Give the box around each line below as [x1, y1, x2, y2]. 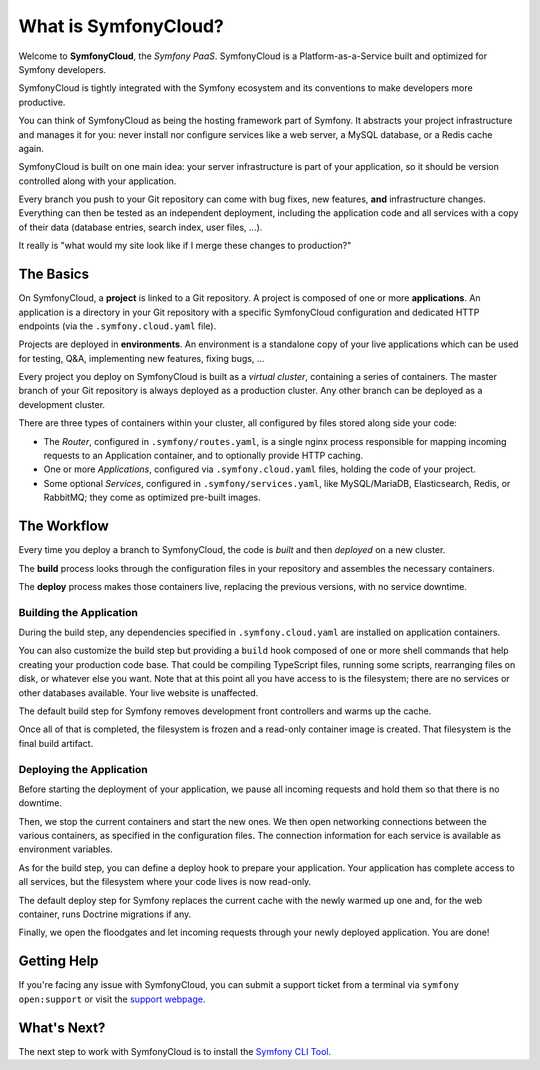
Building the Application [18, 605, 139, 619]
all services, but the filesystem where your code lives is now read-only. [18, 876, 312, 888]
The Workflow [18, 518, 109, 535]
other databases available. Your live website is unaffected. [18, 686, 259, 699]
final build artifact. [18, 737, 94, 749]
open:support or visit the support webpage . [18, 993, 206, 1005]
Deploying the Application [18, 762, 149, 776]
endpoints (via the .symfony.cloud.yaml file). [18, 320, 217, 332]
